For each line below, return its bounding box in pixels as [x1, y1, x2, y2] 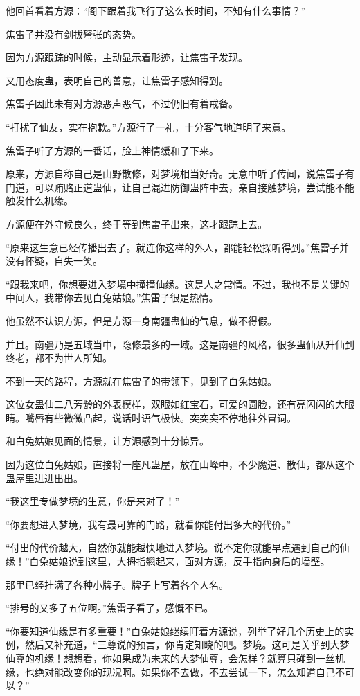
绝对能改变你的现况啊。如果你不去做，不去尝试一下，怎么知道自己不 [34, 664, 345, 679]
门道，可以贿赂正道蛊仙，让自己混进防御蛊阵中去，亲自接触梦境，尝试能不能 [6, 179, 354, 194]
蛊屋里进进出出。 [6, 470, 83, 485]
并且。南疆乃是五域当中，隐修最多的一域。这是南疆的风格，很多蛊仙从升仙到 [6, 337, 354, 351]
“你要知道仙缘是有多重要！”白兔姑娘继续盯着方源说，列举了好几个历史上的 [6, 623, 345, 638]
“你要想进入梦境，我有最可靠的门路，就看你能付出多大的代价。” [6, 517, 291, 531]
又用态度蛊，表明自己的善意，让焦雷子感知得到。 [6, 73, 228, 87]
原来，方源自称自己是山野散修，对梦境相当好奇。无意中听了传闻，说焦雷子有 [6, 166, 354, 181]
